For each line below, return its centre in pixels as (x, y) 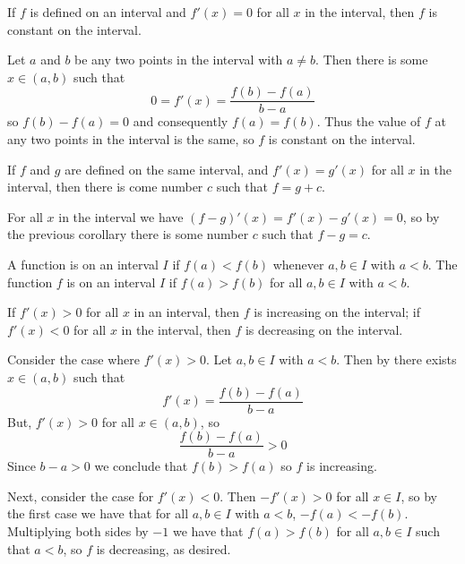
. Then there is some (372, 60)
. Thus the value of (369, 121)
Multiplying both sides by (78, 531)
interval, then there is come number (105, 187)
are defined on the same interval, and (167, 169)
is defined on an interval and (108, 12)
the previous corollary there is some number (128, 234)
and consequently (181, 121)
